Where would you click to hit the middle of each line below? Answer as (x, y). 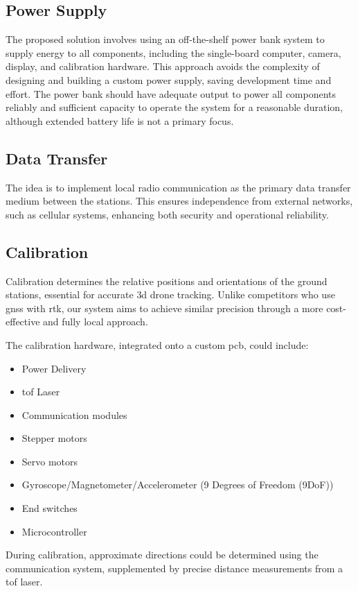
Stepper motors (54, 438)
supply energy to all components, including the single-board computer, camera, (173, 52)
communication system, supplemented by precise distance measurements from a (174, 568)
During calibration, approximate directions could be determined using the (162, 555)
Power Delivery (54, 368)
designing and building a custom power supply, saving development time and (169, 79)
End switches (50, 508)
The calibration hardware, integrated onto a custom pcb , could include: (157, 344)
